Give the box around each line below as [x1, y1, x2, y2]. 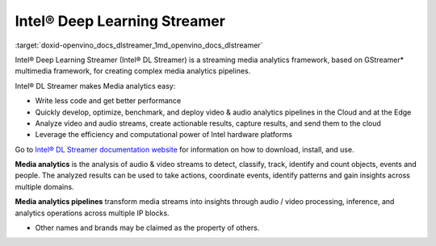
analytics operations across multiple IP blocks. [15, 208, 170, 218]
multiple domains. [15, 181, 74, 191]
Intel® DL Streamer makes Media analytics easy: [15, 81, 176, 90]
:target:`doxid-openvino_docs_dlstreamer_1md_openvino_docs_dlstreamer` [15, 40, 263, 50]
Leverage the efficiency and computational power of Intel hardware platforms [35, 130, 292, 140]
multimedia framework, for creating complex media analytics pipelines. [15, 66, 251, 76]
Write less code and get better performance [35, 96, 182, 106]
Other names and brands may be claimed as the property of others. [35, 223, 260, 233]
